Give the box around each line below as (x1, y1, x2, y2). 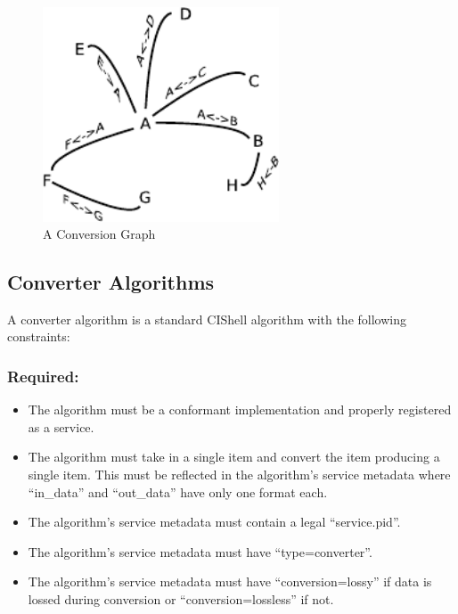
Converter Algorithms (7, 268, 215, 296)
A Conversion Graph (43, 225, 156, 243)
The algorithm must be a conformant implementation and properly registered (28, 400, 452, 419)
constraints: (7, 327, 70, 346)
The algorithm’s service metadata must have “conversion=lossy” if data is (28, 572, 432, 591)
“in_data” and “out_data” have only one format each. (28, 482, 328, 501)
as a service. (28, 417, 94, 436)
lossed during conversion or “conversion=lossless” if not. (28, 590, 334, 609)
